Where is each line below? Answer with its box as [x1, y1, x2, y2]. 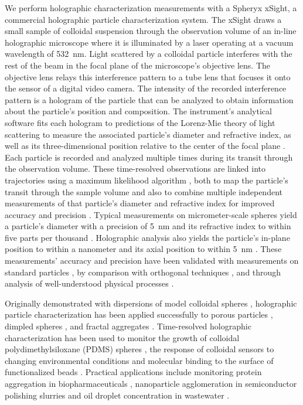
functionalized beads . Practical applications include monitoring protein [5, 366, 262, 378]
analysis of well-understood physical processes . [5, 277, 174, 290]
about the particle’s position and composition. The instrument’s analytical [5, 105, 272, 117]
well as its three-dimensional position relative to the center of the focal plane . [5, 139, 285, 152]
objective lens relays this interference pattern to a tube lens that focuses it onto [5, 70, 291, 83]
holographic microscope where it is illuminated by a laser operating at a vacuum [5, 36, 294, 48]
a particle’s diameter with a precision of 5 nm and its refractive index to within [5, 220, 291, 232]
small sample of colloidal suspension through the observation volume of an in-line [5, 25, 297, 37]
